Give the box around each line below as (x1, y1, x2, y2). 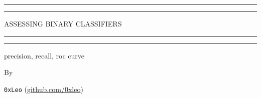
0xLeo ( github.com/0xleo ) (4, 83, 83, 94)
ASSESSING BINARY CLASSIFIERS (4, 18, 122, 28)
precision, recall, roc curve (4, 50, 85, 60)
